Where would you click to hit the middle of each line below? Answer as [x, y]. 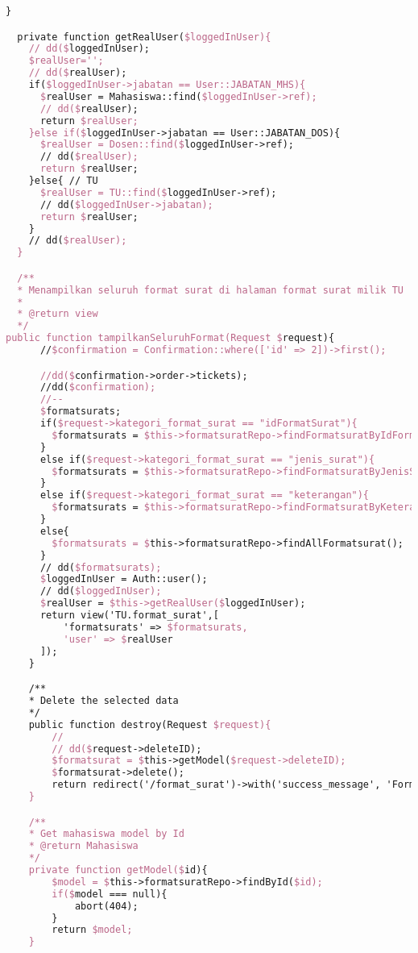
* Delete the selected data [103, 701]
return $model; [92, 930]
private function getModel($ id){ [118, 870]
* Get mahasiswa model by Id [106, 834]
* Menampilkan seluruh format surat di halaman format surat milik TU [210, 290]
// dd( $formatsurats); [101, 567]
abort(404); [106, 906]
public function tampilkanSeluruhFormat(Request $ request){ [170, 338]
